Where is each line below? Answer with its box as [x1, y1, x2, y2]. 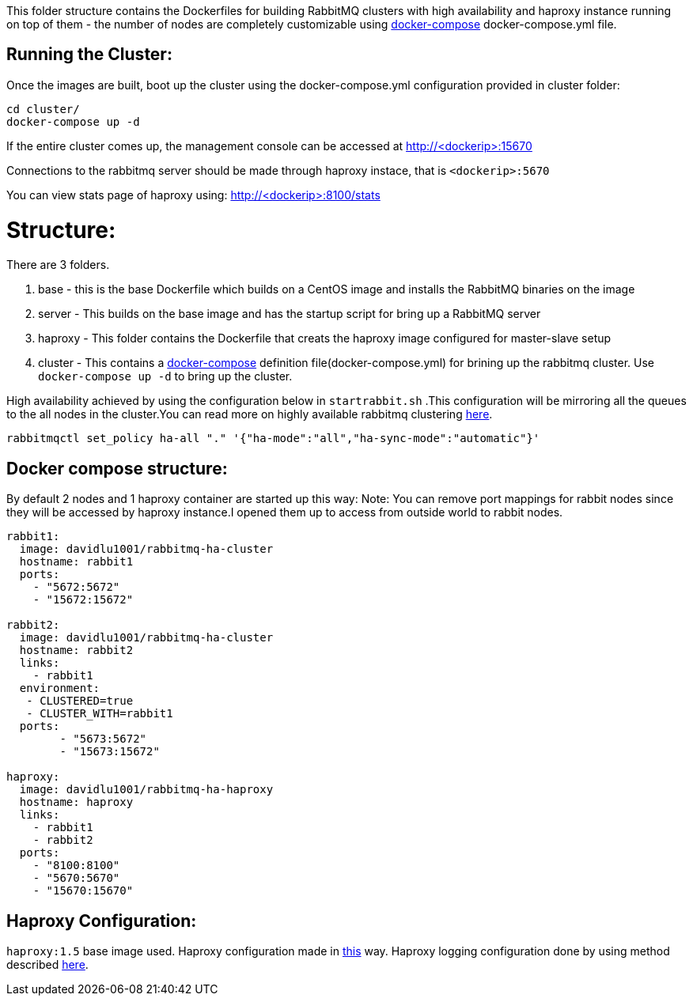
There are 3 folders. [6, 258, 110, 272]
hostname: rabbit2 [19, 644, 134, 657]
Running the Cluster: [6, 44, 172, 65]
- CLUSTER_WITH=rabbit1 [26, 707, 173, 720]
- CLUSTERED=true [26, 694, 134, 708]
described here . [6, 958, 89, 972]
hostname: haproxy [19, 796, 134, 809]
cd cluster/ [6, 102, 80, 115]
